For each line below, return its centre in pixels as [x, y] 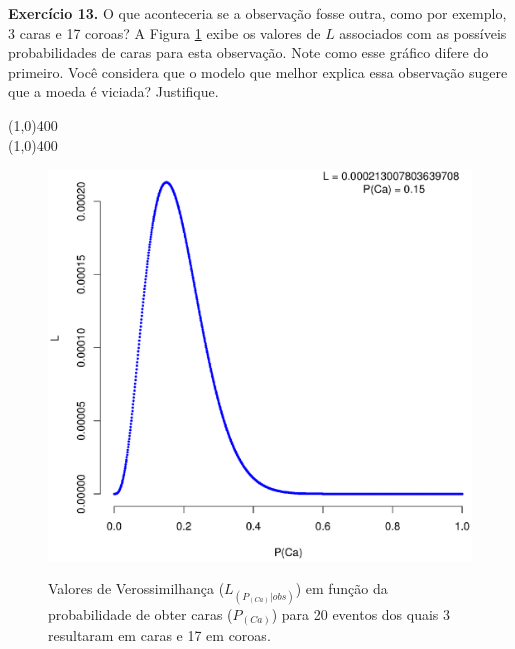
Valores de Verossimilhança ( [136, 588]
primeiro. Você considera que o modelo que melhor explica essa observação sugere [258, 71]
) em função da [341, 588]
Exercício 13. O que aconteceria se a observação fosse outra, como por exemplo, [257, 13]
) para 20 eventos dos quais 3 [361, 613]
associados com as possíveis [423, 32]
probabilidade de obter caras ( [140, 613]
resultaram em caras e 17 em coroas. [159, 635]
